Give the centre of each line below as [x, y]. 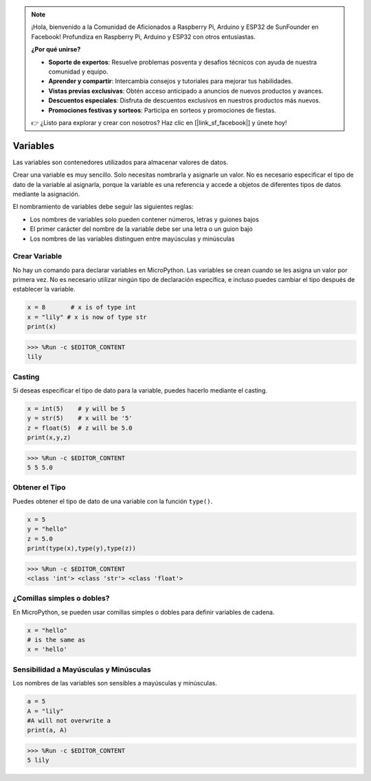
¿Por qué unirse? [56, 49]
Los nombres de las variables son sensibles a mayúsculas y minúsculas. [115, 683]
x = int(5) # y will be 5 [76, 408]
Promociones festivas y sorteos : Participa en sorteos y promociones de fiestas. [162, 110]
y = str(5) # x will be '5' [80, 418]
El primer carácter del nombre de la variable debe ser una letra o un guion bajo [142, 229]
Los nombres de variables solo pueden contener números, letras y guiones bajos [144, 219]
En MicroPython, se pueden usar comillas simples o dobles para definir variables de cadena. [144, 612]
